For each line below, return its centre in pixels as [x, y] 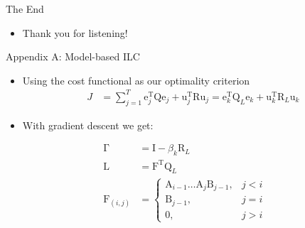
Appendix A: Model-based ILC [73, 56]
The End [25, 9]
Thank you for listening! [75, 32]
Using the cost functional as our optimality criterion [136, 80]
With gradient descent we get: [88, 125]
